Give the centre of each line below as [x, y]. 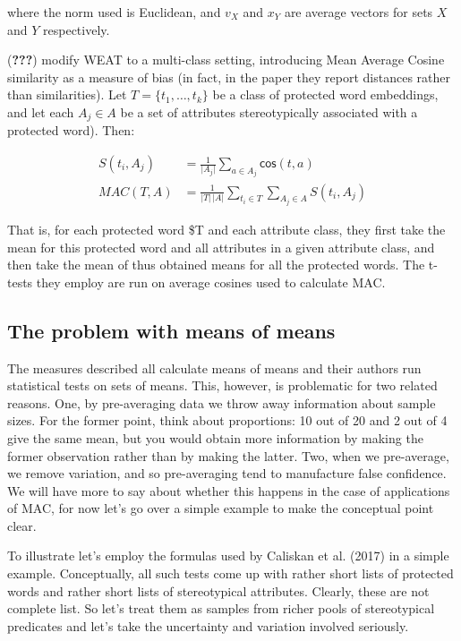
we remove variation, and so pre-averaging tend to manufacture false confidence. [227, 473]
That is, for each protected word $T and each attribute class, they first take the [226, 229]
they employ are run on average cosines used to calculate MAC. [211, 282]
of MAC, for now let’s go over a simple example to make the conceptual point [221, 508]
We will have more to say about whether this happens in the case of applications [229, 490]
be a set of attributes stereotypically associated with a [269, 111]
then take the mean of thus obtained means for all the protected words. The [216, 265]
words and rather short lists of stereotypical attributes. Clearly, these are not [218, 590]
